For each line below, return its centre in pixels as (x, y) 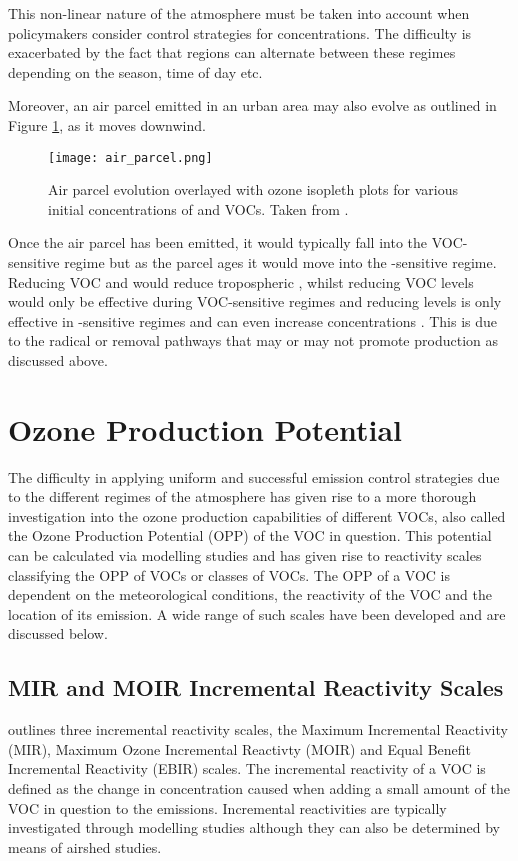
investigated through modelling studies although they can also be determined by (254, 827)
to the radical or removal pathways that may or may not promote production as (253, 340)
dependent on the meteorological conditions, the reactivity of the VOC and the (250, 594)
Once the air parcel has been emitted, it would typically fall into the (217, 242)
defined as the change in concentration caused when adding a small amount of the (259, 788)
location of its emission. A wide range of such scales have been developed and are (257, 613)
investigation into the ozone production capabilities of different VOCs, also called (257, 515)
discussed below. (58, 633)
